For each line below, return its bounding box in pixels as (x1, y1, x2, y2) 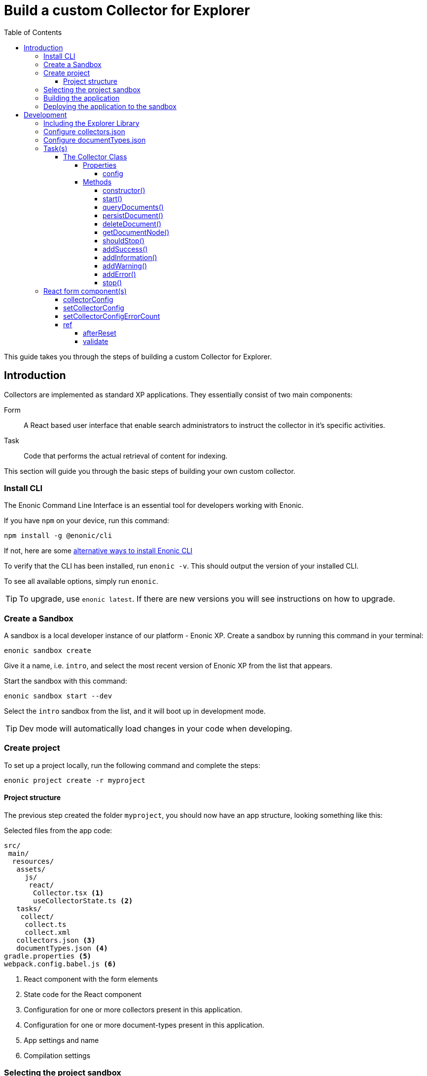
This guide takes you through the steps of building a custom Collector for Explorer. (4, 352, 272, 361)
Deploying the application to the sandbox (43, 102, 177, 111)
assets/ (16, 865, 46, 874)
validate (83, 337, 108, 346)
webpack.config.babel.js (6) (4, 960, 116, 968)
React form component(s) (43, 286, 127, 295)
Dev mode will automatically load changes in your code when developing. (19, 724, 292, 734)
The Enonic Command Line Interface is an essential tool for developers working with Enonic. (4, 501, 304, 510)
